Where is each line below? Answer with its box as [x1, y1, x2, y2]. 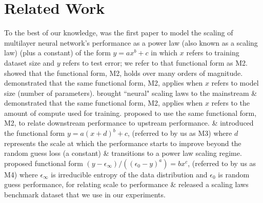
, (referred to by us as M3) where [127, 128, 232, 138]
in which [151, 47, 178, 58]
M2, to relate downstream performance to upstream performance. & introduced [4, 117, 254, 128]
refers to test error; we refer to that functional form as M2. [63, 57, 248, 68]
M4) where [4, 169, 38, 179]
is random [218, 169, 250, 179]
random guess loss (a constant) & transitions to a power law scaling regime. [4, 148, 242, 158]
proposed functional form [4, 157, 83, 168]
